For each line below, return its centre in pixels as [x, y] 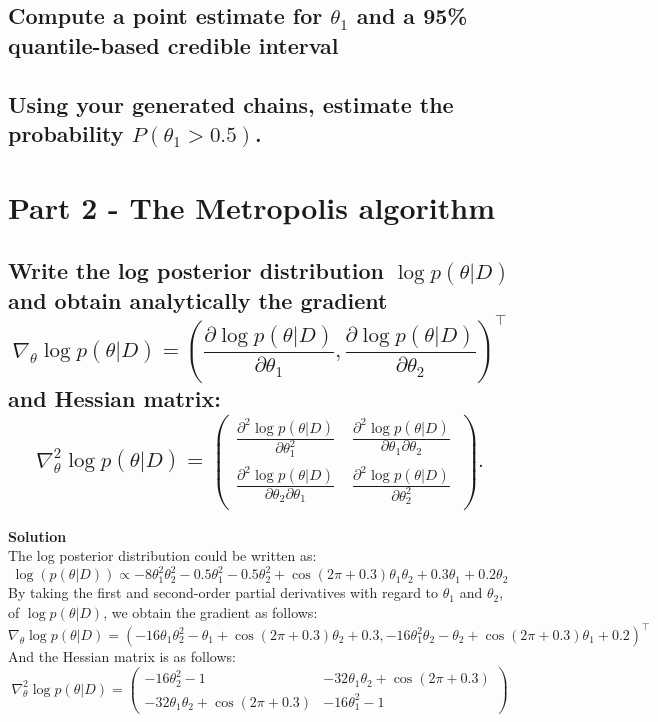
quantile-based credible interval [173, 44]
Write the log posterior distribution [196, 270]
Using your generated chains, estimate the [231, 103]
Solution [37, 535]
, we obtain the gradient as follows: [210, 611]
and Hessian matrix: [114, 398]
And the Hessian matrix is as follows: [122, 656]
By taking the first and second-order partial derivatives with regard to [223, 592]
